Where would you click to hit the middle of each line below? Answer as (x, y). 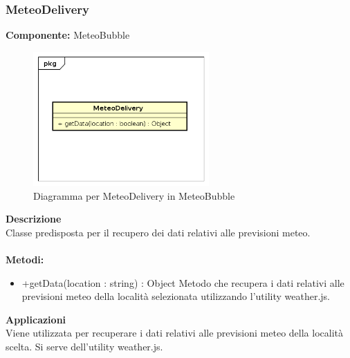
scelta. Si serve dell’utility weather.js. (84, 347)
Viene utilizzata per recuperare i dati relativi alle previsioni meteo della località (174, 333)
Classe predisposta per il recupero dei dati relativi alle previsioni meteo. (158, 232)
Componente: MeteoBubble (68, 35)
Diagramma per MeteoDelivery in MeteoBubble (134, 195)
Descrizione (34, 219)
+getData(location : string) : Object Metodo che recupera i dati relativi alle (183, 282)
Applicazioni (36, 319)
